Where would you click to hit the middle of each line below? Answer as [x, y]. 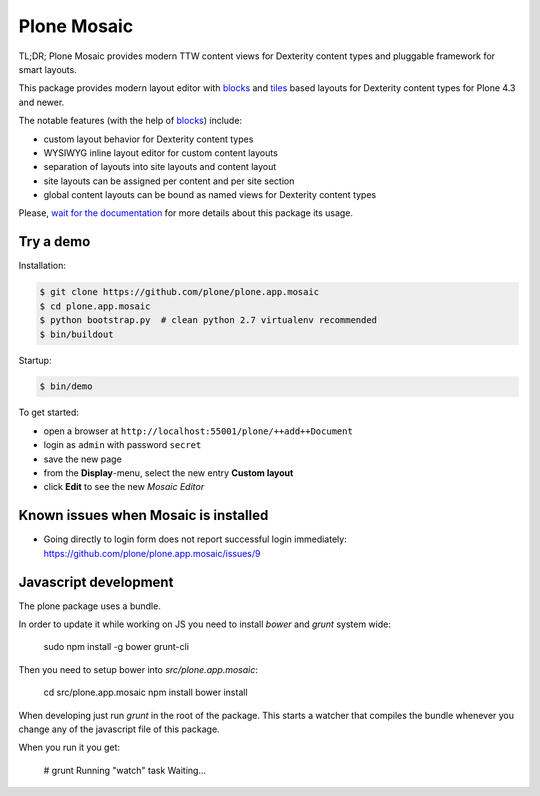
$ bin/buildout [76, 334]
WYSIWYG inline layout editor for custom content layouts [161, 152]
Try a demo [54, 241]
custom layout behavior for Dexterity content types [148, 139]
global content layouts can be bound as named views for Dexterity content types [210, 195]
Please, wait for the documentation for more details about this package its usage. [186, 213]
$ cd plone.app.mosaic [95, 306]
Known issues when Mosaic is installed [143, 515]
